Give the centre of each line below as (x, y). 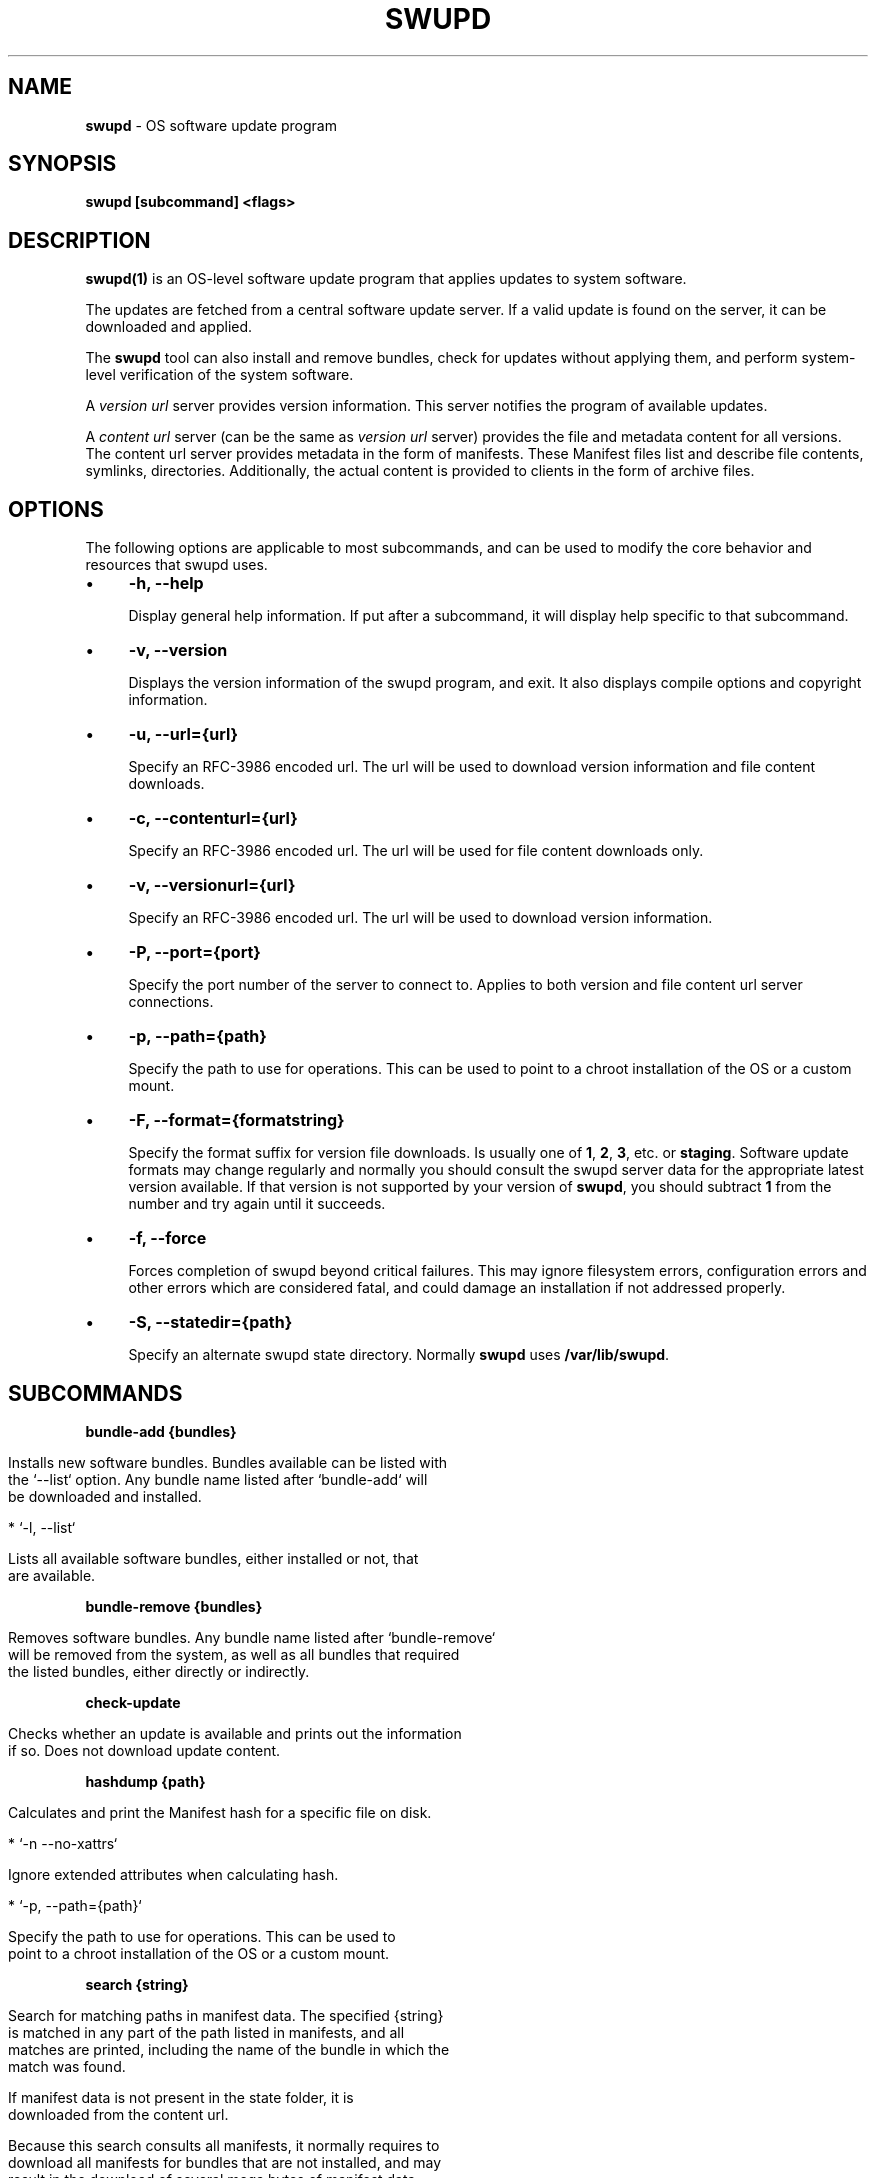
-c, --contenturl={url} (213, 818)
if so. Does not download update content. (144, 1750)
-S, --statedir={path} (210, 1322)
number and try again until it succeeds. (257, 1204)
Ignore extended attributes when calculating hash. (173, 1874)
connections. (171, 1002)
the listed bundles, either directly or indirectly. (159, 1671)
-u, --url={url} (183, 734)
